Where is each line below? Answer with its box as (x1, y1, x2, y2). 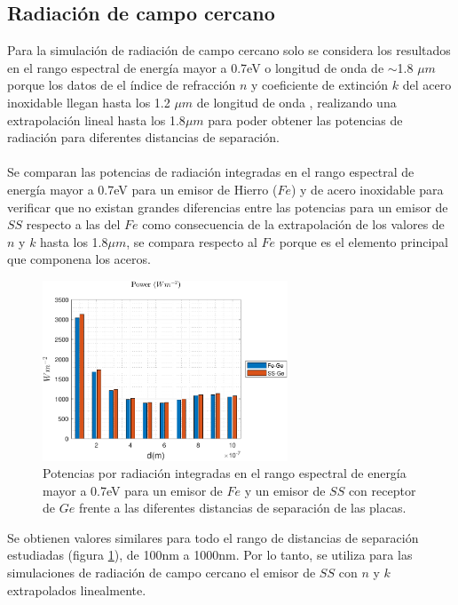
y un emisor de (244, 481, 326, 499)
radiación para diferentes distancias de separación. (7, 128, 280, 147)
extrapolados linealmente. (7, 580, 146, 599)
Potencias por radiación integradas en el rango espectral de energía (43, 464, 407, 482)
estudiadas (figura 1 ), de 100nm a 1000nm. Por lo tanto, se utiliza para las (7, 545, 413, 564)
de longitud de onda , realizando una (196, 92, 397, 111)
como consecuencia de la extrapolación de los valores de (142, 215, 445, 234)
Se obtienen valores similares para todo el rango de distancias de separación (7, 528, 419, 546)
